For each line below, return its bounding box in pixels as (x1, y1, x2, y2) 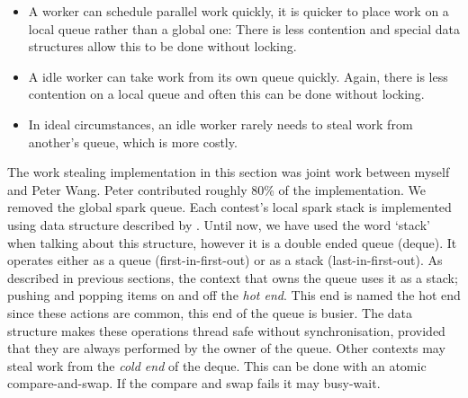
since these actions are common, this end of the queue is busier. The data (7, 303, 413, 322)
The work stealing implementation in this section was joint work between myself (7, 163, 450, 181)
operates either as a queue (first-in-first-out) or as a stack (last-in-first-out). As (7, 251, 443, 270)
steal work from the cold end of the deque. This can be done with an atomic (7, 356, 427, 375)
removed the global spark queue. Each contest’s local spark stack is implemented (7, 198, 452, 217)
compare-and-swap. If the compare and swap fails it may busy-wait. (7, 374, 381, 393)
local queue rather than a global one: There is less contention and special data (28, 19, 460, 38)
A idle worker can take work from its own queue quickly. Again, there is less (28, 66, 448, 85)
